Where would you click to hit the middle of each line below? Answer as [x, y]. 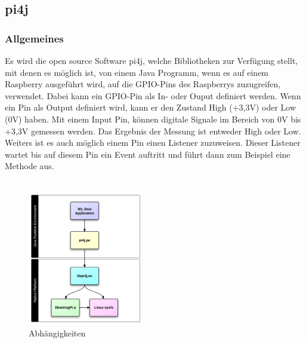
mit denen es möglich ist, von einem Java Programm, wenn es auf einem [137, 72]
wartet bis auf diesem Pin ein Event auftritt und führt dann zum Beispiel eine [148, 154]
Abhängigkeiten [57, 333]
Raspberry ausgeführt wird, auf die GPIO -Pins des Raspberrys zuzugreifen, [143, 84]
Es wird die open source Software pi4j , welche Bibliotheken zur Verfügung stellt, [152, 60]
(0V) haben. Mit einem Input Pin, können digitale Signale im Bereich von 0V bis [153, 119]
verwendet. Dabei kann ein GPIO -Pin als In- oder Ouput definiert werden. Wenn [153, 95]
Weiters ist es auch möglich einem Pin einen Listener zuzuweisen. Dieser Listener [153, 143]
